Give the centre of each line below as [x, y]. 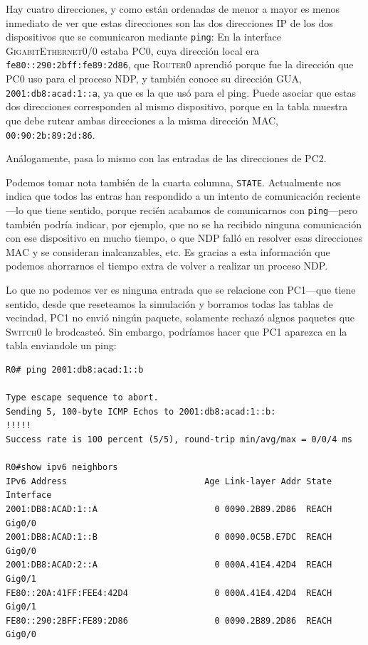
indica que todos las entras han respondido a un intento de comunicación [165, 196]
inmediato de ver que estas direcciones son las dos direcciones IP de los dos [169, 22]
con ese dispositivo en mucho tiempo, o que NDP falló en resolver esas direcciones [184, 238]
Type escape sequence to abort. [82, 398]
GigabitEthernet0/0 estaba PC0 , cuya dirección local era [132, 50]
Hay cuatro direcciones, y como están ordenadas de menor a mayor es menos [173, 9]
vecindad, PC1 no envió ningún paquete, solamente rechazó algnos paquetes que [180, 318]
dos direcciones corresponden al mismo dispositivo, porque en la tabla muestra [177, 106]
